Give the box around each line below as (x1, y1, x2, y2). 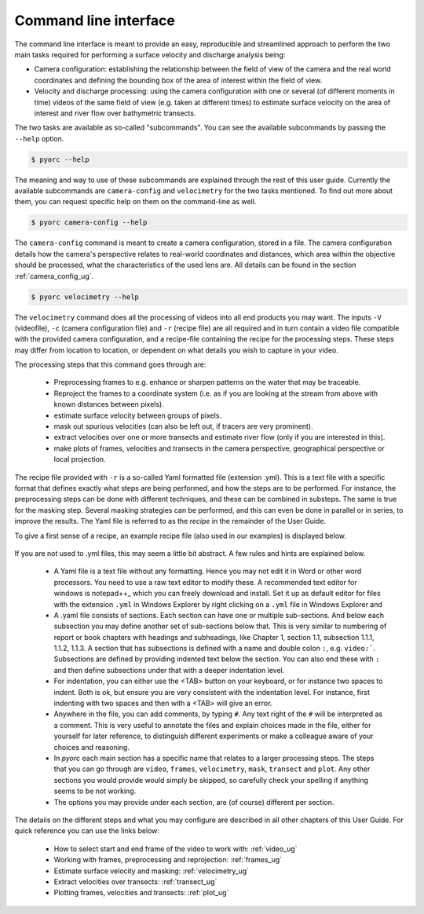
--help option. (14, 133, 64, 143)
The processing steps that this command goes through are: (14, 360, 207, 369)
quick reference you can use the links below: (14, 826, 160, 835)
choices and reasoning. (53, 742, 130, 751)
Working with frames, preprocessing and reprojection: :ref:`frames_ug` (53, 855, 283, 865)
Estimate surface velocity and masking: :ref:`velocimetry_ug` (53, 866, 250, 876)
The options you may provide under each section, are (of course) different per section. (53, 797, 334, 806)
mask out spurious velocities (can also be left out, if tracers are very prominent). (53, 422, 313, 431)
